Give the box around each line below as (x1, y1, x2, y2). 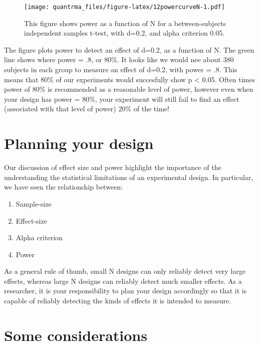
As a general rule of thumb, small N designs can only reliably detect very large (4, 266, 245, 276)
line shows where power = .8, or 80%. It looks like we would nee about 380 (4, 54, 234, 65)
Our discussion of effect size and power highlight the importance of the (4, 162, 221, 172)
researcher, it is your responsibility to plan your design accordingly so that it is (4, 285, 247, 296)
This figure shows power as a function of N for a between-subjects (24, 18, 226, 28)
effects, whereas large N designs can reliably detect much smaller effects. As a (4, 275, 242, 286)
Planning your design (4, 133, 154, 153)
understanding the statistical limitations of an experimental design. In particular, (4, 171, 253, 182)
